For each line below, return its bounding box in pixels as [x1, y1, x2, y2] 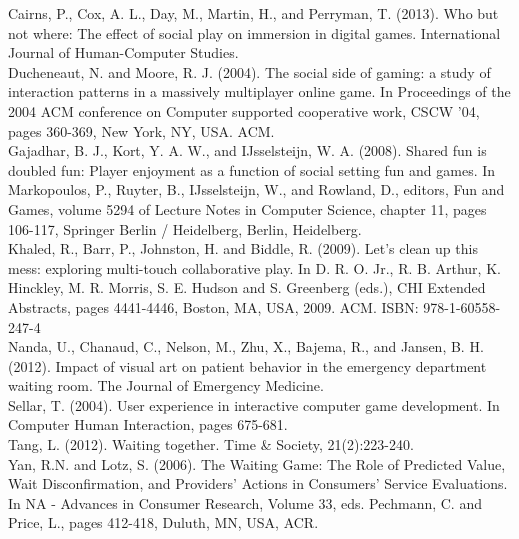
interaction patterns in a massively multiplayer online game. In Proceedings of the [8, 81, 511, 102]
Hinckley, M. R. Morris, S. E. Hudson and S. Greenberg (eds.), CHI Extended [8, 277, 486, 298]
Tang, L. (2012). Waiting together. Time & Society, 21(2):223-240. [8, 434, 414, 455]
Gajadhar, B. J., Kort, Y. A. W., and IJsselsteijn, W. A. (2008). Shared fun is [8, 140, 487, 161]
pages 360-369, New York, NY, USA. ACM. [8, 120, 275, 141]
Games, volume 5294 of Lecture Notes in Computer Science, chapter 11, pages [8, 198, 487, 219]
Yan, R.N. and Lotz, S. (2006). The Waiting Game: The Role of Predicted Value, [8, 453, 506, 474]
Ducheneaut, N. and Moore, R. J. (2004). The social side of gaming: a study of [8, 61, 491, 82]
